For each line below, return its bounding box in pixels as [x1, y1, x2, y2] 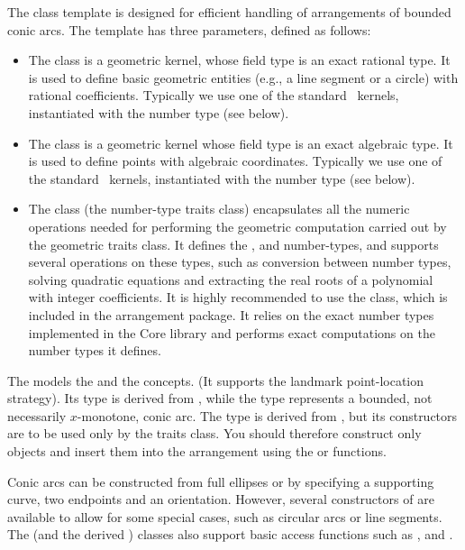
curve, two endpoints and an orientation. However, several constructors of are [7, 490, 434, 509]
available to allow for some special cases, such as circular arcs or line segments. [7, 507, 442, 526]
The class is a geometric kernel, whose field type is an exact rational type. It [28, 50, 451, 69]
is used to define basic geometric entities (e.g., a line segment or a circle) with [28, 68, 459, 87]
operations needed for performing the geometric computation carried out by [28, 216, 447, 235]
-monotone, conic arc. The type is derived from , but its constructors [77, 406, 458, 425]
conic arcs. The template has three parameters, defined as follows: [7, 20, 371, 39]
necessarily [7, 406, 67, 425]
